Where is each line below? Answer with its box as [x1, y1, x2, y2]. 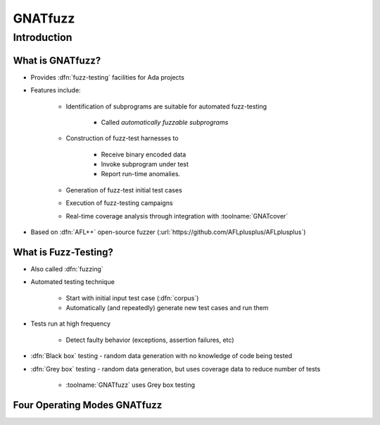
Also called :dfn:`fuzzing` [30, 264, 103, 273]
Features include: [30, 86, 81, 94]
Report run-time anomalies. [101, 170, 181, 178]
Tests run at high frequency [30, 319, 111, 328]
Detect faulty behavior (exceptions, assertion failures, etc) [65, 335, 234, 344]
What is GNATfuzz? [13, 54, 101, 66]
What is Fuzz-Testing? [13, 246, 114, 258]
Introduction [13, 31, 72, 44]
